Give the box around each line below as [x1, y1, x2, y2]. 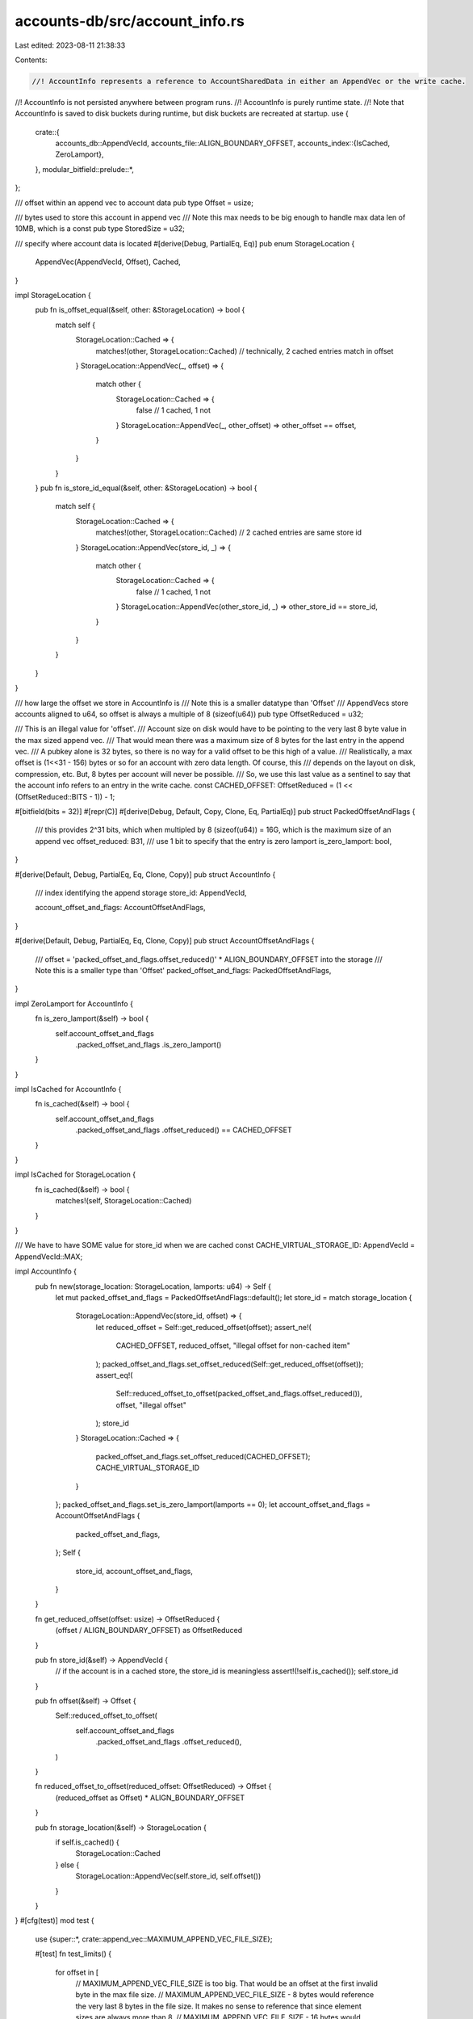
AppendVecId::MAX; [15, 1252, 83, 1261]
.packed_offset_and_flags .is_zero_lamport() [75, 1039, 222, 1049]
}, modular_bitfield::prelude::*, [35, 164, 135, 174]
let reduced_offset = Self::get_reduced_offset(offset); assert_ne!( [95, 1322, 312, 1332]
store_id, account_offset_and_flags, [75, 1566, 193, 1576]
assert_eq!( [95, 1370, 133, 1380]
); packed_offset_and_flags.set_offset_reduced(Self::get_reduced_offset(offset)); [95, 1359, 364, 1369]
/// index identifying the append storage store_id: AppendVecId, [35, 888, 247, 897]
